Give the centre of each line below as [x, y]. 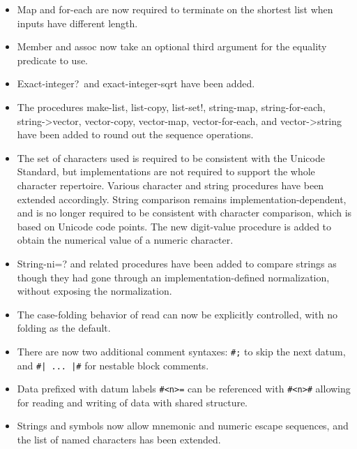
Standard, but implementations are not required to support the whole [166, 171]
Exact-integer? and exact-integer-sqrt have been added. [136, 83]
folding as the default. [64, 328]
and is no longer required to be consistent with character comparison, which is [184, 213]
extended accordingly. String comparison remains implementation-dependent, [182, 199]
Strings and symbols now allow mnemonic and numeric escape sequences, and [183, 426]
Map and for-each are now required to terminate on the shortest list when [175, 9]
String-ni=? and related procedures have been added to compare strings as [177, 263]
